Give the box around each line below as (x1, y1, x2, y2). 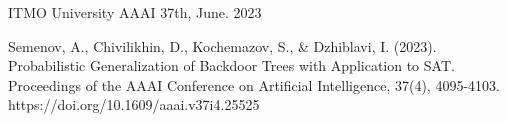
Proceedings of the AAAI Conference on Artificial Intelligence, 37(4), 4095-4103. (8, 74, 500, 95)
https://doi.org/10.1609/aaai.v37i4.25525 (8, 94, 260, 115)
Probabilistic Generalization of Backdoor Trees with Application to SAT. (8, 55, 455, 76)
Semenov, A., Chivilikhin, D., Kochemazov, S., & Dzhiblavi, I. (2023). (8, 35, 437, 56)
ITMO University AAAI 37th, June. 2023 (8, 2, 262, 22)
